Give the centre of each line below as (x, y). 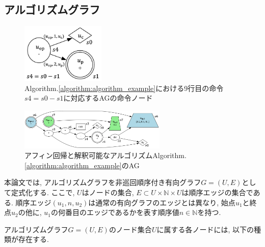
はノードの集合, (108, 192)
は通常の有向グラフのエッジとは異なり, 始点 (162, 202)
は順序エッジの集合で (217, 192)
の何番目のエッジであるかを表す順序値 (115, 212)
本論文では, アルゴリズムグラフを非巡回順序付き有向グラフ (103, 182)
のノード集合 (130, 229)
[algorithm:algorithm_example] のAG (82, 165)
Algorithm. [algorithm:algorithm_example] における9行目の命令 (124, 88)
